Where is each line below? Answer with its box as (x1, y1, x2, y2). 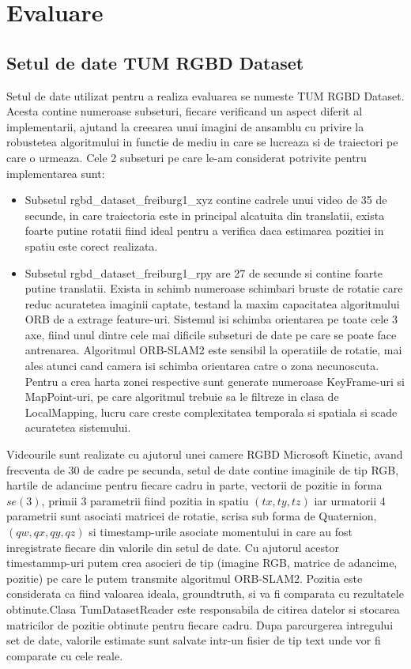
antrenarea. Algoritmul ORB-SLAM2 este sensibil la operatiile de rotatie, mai (25, 342, 402, 358)
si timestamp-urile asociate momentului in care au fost (89, 523, 353, 540)
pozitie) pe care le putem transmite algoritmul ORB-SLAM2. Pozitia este (6, 569, 363, 586)
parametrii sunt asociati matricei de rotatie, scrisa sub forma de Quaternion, (6, 508, 377, 524)
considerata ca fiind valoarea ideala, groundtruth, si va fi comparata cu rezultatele (6, 585, 404, 602)
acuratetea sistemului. (25, 419, 131, 436)
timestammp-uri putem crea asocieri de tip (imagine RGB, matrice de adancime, (6, 554, 398, 571)
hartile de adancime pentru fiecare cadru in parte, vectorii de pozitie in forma (6, 477, 383, 493)
